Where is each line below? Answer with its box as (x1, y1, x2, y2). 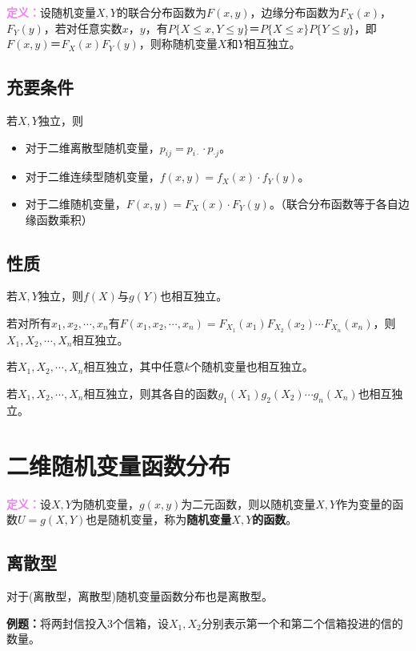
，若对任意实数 (43, 19, 122, 36)
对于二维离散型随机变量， (25, 139, 160, 155)
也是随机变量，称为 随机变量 (86, 511, 232, 528)
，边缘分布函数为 (250, 4, 340, 20)
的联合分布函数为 (116, 4, 206, 20)
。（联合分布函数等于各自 (269, 195, 398, 211)
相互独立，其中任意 (83, 358, 185, 375)
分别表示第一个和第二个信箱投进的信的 (201, 614, 403, 631)
